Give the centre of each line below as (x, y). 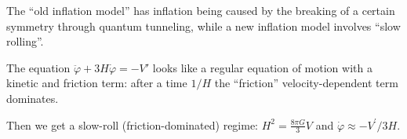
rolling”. (25, 41)
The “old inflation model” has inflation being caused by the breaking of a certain (201, 10)
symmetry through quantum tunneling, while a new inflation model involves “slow (203, 26)
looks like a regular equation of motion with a (262, 67)
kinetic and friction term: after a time (97, 83)
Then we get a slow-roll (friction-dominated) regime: (133, 124)
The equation (38, 67)
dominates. (33, 98)
